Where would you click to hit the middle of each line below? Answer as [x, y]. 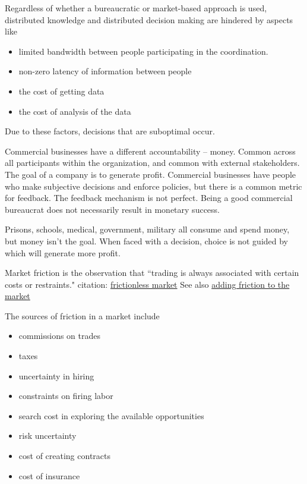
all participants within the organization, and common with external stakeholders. [152, 163]
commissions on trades [60, 336]
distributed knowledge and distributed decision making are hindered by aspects [149, 19]
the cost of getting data [61, 91]
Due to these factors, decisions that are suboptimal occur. [110, 131]
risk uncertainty [48, 436]
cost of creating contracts [65, 456]
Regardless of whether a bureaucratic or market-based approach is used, [136, 8]
